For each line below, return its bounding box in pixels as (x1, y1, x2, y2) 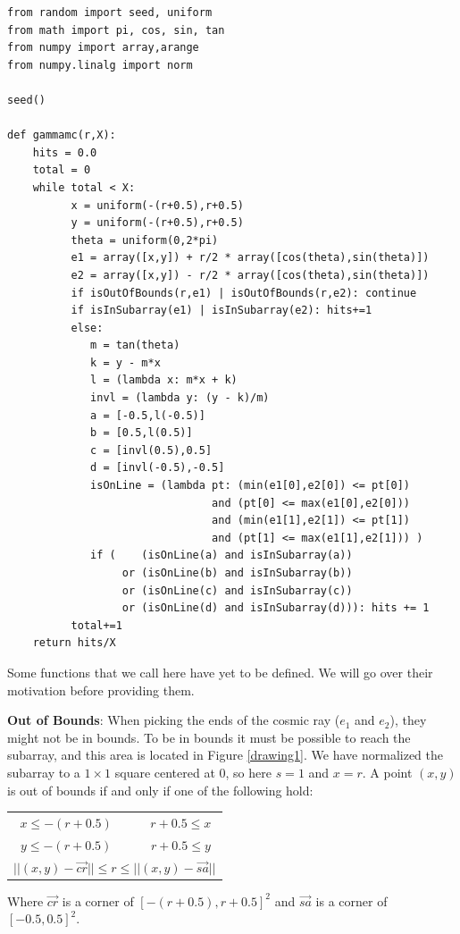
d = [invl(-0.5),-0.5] (90, 461, 225, 475)
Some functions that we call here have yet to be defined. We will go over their (7, 662, 433, 681)
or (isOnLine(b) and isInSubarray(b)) (121, 567, 353, 579)
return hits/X (32, 636, 116, 650)
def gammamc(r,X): (7, 129, 116, 142)
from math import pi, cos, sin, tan (7, 23, 225, 37)
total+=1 (71, 618, 122, 632)
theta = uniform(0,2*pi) (71, 233, 219, 247)
